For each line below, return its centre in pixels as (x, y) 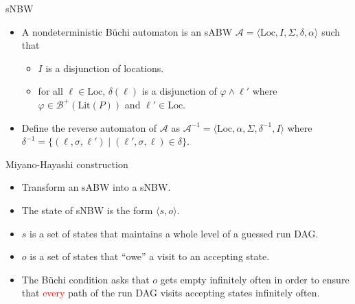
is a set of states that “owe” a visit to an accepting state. (150, 256)
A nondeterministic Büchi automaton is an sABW (127, 31)
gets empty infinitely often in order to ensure (255, 279)
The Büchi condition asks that (85, 279)
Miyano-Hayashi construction (67, 164)
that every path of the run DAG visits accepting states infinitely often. (171, 293)
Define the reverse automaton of (89, 127)
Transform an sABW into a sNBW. (96, 187)
